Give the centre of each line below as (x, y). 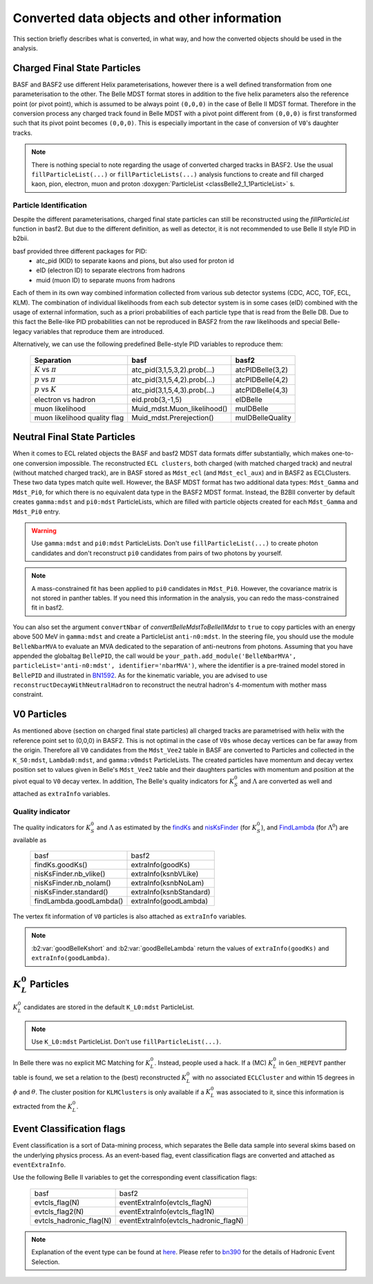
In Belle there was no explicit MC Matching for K (82, 1063)
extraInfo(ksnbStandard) (171, 892)
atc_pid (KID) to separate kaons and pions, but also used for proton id (135, 261)
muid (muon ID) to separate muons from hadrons (106, 280)
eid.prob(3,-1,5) (157, 399)
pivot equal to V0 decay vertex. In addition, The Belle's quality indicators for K (124, 782)
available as (30, 840)
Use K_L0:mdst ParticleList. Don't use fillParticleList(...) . (126, 1041)
